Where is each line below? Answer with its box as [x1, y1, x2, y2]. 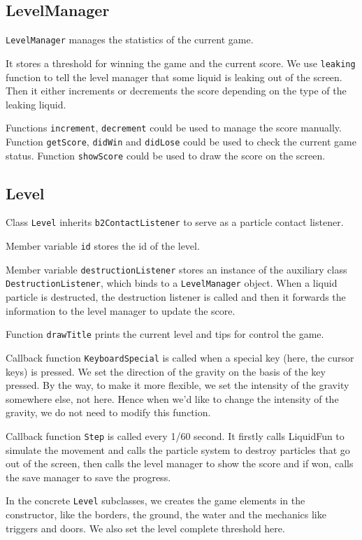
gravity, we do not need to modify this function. [6, 405, 211, 420]
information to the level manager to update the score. [6, 303, 236, 318]
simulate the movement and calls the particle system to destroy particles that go [6, 442, 350, 457]
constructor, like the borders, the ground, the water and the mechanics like [6, 507, 326, 522]
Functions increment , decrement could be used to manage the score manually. [6, 120, 342, 135]
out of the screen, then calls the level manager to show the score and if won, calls [6, 456, 354, 471]
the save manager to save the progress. [6, 469, 171, 484]
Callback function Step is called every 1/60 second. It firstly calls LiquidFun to [6, 428, 345, 443]
